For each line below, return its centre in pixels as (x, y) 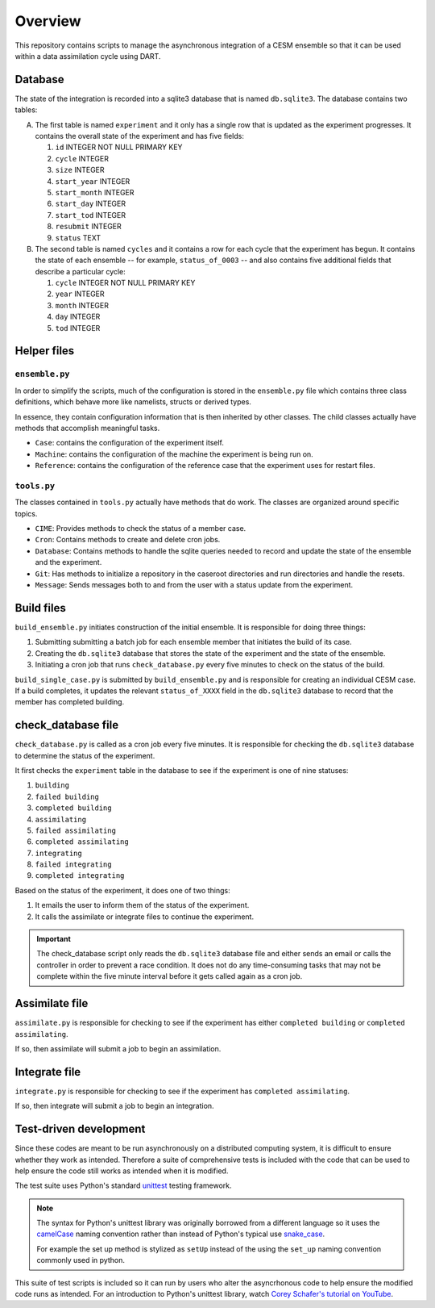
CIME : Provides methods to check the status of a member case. (141, 529)
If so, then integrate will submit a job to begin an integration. (114, 1106)
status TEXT (78, 237)
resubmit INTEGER (89, 227)
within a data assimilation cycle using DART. (88, 56)
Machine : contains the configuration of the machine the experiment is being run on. (174, 454)
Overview (48, 21)
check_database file (67, 725)
